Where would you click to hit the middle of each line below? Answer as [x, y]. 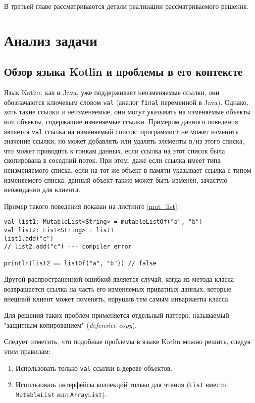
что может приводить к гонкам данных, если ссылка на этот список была [115, 150]
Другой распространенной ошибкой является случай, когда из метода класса [119, 279]
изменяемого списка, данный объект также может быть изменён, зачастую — [120, 179]
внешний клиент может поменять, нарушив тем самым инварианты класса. [117, 298]
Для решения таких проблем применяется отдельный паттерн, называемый [117, 315]
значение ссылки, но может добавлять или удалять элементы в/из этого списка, [124, 141]
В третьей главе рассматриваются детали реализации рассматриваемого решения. [127, 6]
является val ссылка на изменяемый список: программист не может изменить [121, 131]
